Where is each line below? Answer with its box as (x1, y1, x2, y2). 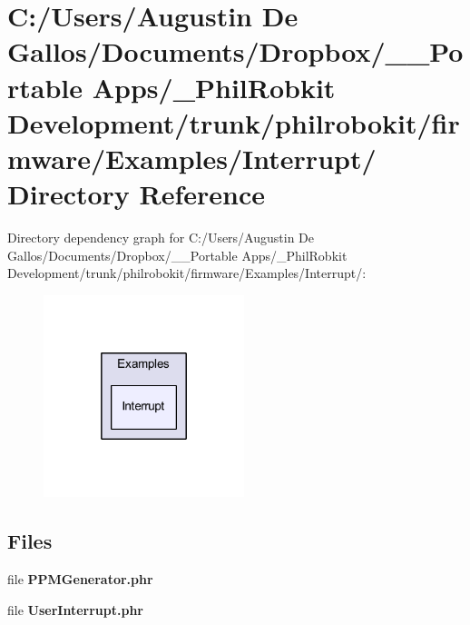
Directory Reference (7, 175, 266, 213)
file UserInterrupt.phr (7, 600, 143, 619)
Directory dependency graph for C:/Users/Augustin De (7, 228, 315, 247)
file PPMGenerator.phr (7, 570, 153, 589)
